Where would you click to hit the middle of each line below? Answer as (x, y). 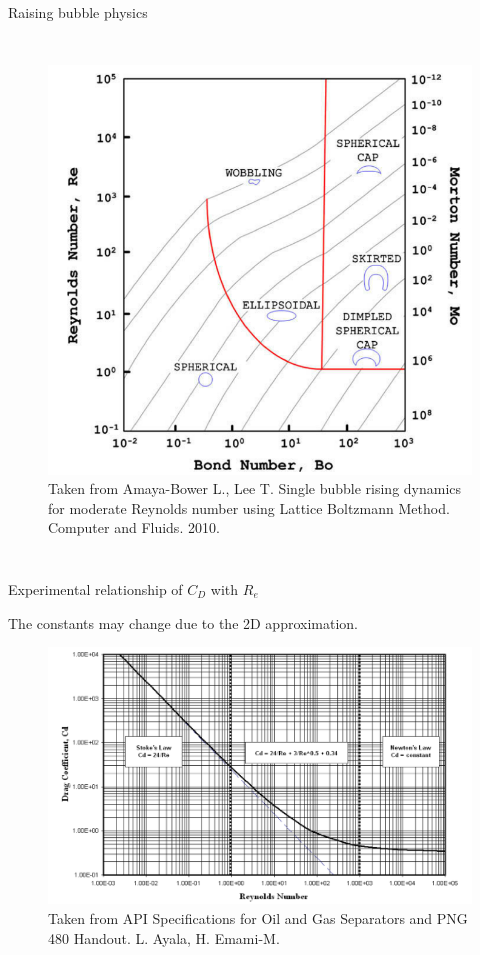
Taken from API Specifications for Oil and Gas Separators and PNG (258, 917)
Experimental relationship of (95, 589)
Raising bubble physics (78, 12)
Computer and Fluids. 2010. (134, 527)
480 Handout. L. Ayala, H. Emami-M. (164, 937)
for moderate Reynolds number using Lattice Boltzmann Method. (249, 507)
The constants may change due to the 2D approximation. (183, 622)
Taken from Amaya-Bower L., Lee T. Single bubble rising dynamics (255, 488)
